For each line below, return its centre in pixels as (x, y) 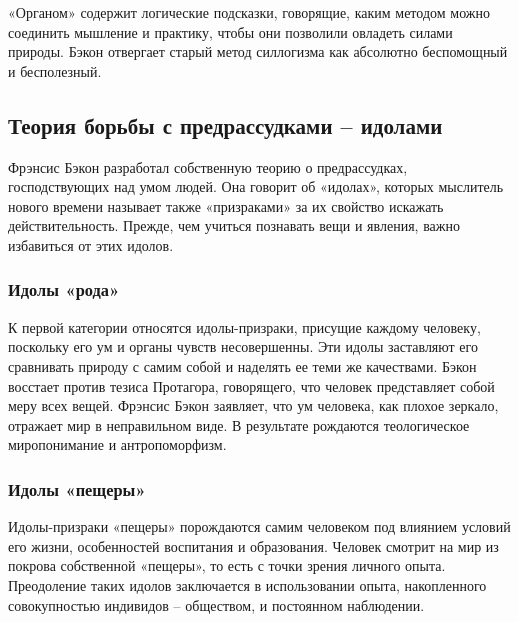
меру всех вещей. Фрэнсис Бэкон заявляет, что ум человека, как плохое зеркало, (253, 405)
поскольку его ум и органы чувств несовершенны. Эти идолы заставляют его (243, 346)
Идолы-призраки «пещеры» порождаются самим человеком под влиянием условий (259, 526)
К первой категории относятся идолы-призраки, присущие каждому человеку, (244, 326)
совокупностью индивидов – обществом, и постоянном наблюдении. (216, 604)
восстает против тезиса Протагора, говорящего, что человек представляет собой (251, 385)
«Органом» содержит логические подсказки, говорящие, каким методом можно (249, 12)
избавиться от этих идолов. (91, 244)
